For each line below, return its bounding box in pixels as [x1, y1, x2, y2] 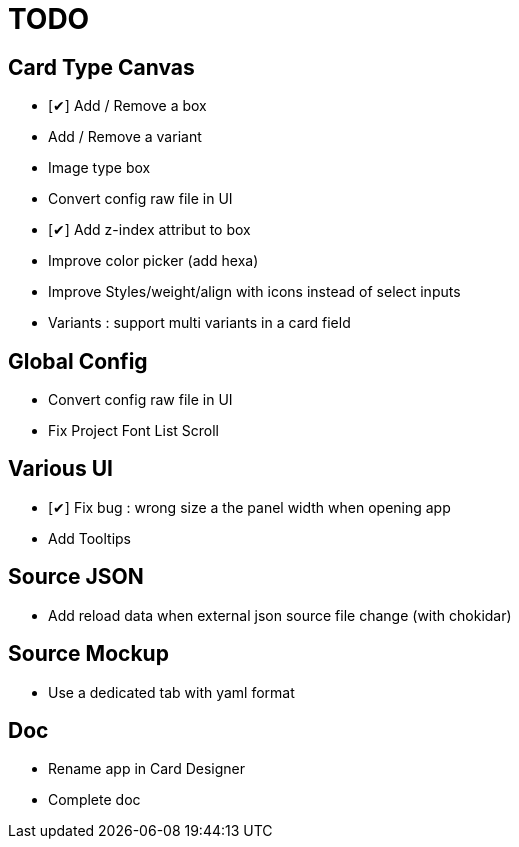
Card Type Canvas [8, 54, 195, 80]
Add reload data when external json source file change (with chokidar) [48, 606, 512, 624]
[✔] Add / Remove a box [48, 97, 207, 115]
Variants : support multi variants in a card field [48, 314, 351, 332]
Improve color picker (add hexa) [48, 252, 259, 270]
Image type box [48, 159, 151, 177]
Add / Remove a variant [48, 128, 202, 146]
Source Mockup [8, 641, 169, 667]
